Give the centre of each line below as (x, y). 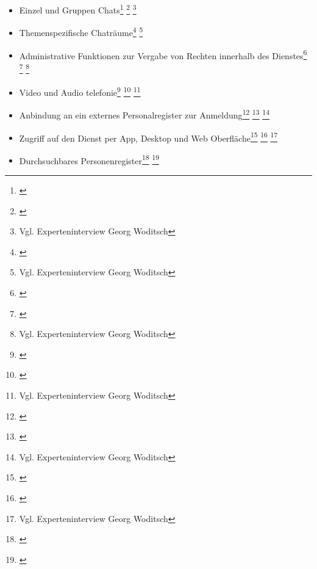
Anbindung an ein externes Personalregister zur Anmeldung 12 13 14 (144, 114)
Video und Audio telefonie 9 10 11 (80, 91)
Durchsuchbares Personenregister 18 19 (89, 159)
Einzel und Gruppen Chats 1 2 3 (78, 9)
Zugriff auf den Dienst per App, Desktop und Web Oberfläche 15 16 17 (148, 137)
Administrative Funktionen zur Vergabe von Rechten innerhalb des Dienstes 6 (163, 54)
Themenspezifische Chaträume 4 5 (81, 31)
